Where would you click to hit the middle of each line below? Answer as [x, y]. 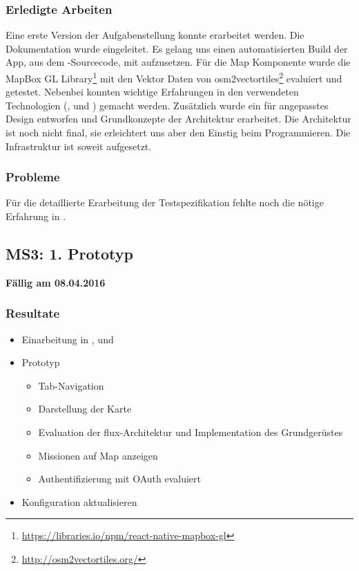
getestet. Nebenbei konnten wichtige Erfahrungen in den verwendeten [152, 92]
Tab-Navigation [71, 385]
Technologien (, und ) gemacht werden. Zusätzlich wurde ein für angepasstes [167, 105]
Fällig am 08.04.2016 [56, 282]
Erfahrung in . [36, 216]
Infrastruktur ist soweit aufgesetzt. [79, 146]
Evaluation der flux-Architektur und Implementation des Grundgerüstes [191, 432]
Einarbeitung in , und [68, 339]
